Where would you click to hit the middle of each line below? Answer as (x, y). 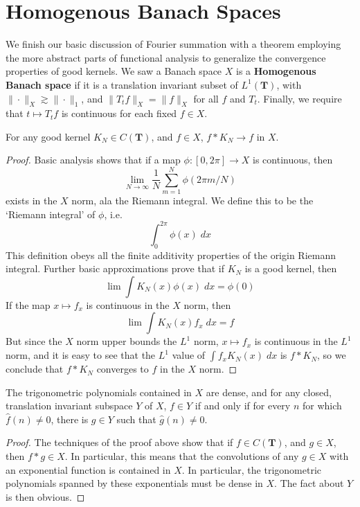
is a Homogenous (276, 71)
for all (206, 98)
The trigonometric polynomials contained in (99, 392)
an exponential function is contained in (88, 469)
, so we (332, 355)
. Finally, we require (299, 98)
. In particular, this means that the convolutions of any (182, 456)
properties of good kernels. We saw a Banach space (114, 71)
